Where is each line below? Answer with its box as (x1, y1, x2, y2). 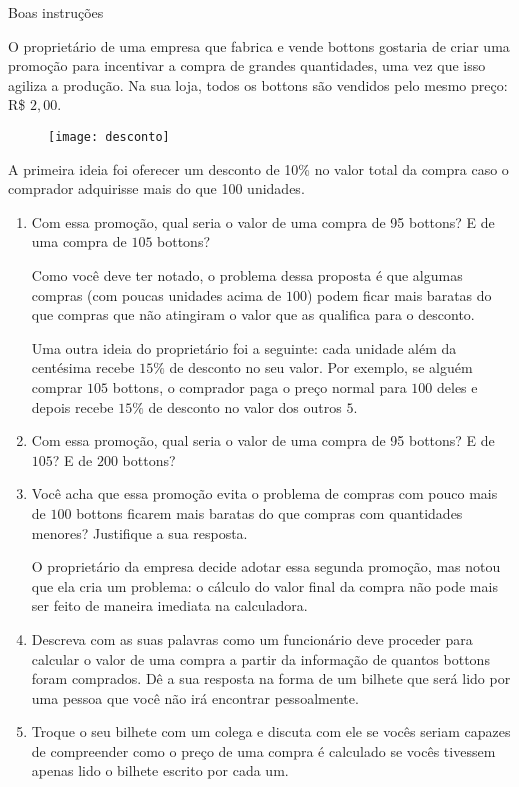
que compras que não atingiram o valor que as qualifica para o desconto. (31, 304, 475, 325)
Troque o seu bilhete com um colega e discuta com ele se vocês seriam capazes (31, 721, 511, 742)
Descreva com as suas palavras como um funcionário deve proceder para (31, 628, 473, 649)
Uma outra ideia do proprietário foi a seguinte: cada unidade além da (31, 337, 457, 358)
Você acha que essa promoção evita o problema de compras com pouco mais (31, 483, 498, 504)
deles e (437, 376, 478, 397)
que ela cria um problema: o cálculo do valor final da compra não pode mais (31, 575, 498, 596)
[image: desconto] (48, 129, 170, 144)
